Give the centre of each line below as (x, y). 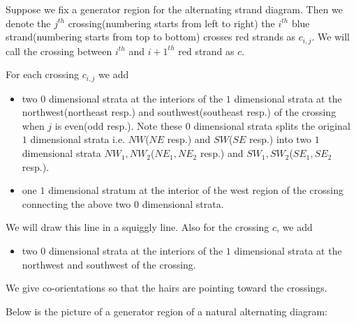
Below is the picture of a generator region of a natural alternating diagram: (167, 311)
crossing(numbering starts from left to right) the (171, 23)
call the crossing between (59, 51)
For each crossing (43, 74)
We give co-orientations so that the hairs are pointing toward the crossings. (166, 288)
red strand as (206, 51)
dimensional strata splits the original (272, 125)
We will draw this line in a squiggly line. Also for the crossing (138, 227)
